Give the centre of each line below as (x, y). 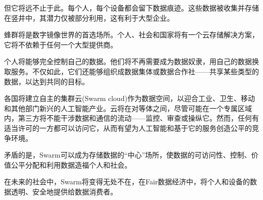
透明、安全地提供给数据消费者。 (64, 191)
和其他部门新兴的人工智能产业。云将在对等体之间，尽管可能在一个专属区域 (128, 108)
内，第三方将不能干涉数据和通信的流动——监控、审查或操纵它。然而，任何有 (131, 118)
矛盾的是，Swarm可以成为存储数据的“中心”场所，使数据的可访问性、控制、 (128, 155)
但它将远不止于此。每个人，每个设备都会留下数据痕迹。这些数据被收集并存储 (131, 8)
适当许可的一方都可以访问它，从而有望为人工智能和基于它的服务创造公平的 (128, 128)
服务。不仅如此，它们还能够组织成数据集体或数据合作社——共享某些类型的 (135, 71)
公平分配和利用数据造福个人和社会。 (71, 164)
